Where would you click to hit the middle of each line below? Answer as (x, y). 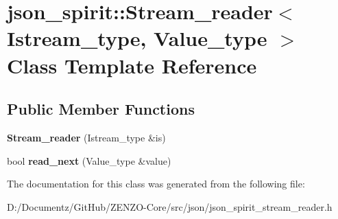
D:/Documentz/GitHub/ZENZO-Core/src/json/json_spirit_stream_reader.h (170, 206)
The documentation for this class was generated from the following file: (156, 184)
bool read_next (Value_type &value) (89, 160)
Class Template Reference (132, 65)
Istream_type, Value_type (137, 38)
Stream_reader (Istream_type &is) (86, 137)
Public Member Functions (101, 109)
